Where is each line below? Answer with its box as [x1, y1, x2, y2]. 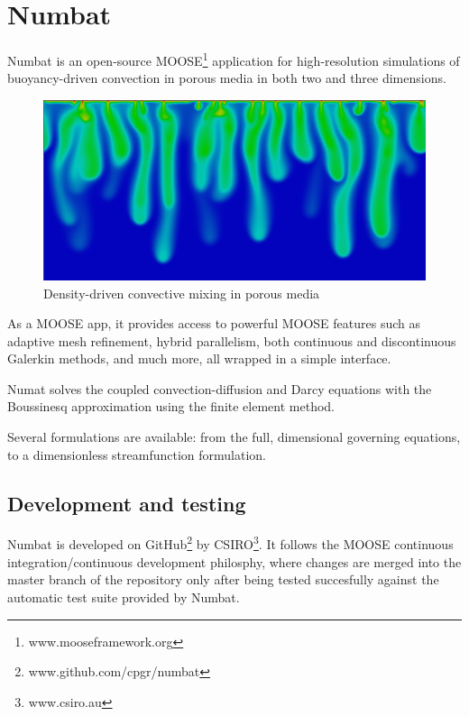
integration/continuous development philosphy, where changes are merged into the [7, 552, 462, 571]
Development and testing [7, 489, 246, 517]
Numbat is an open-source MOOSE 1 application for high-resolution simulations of [7, 49, 460, 69]
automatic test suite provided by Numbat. [7, 587, 240, 606]
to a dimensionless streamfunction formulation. [7, 445, 267, 464]
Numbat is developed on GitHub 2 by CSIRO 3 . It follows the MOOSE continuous [7, 532, 454, 554]
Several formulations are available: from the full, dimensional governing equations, [7, 427, 461, 446]
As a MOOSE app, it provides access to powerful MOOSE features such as [7, 314, 420, 333]
